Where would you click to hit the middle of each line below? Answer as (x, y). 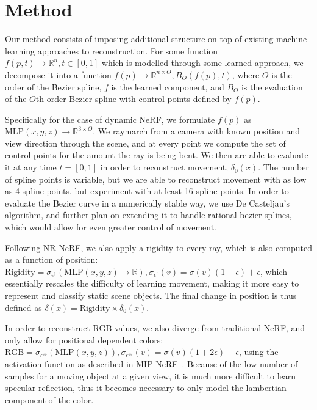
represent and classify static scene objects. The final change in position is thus (151, 295)
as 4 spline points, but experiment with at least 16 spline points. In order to (147, 191)
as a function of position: (52, 259)
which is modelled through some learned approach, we (202, 63)
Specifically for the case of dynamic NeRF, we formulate (110, 119)
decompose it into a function (58, 74)
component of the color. (49, 399)
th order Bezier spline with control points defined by (134, 99)
